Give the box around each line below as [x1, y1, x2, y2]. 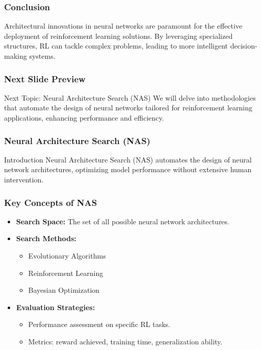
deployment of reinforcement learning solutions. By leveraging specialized [4, 30, 233, 41]
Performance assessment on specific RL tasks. [28, 319, 171, 330]
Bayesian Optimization [28, 285, 100, 295]
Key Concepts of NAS [4, 196, 97, 208]
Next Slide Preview [4, 72, 86, 85]
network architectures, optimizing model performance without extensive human [4, 164, 252, 175]
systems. [29, 51, 56, 61]
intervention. [4, 174, 44, 184]
